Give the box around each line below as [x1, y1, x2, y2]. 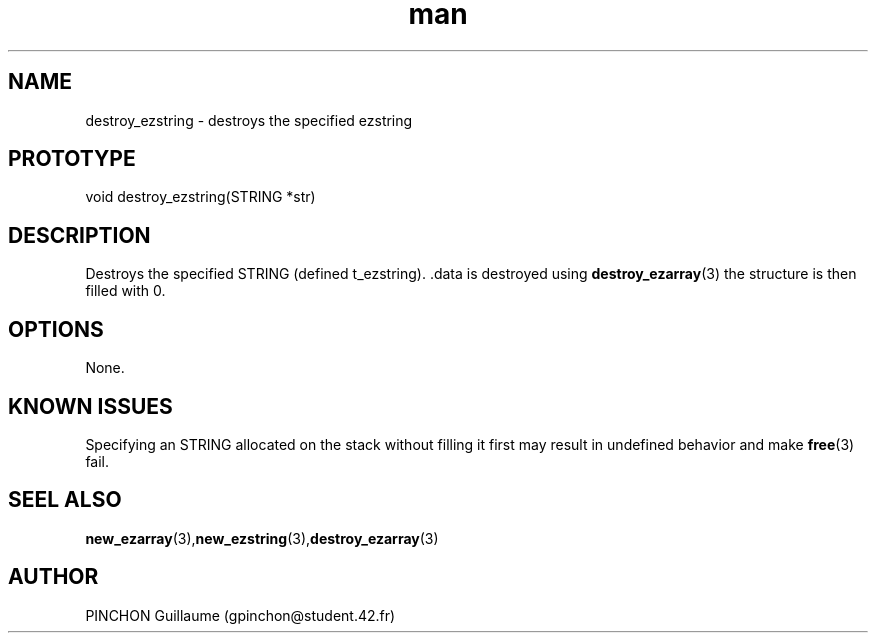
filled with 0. [85, 282, 166, 300]
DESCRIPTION [8, 222, 151, 248]
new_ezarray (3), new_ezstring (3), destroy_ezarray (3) [85, 529, 439, 547]
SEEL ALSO [8, 487, 122, 513]
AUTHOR [8, 564, 99, 590]
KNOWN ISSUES [8, 393, 173, 419]
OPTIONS [8, 316, 104, 342]
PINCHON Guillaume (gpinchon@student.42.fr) [85, 606, 396, 624]
